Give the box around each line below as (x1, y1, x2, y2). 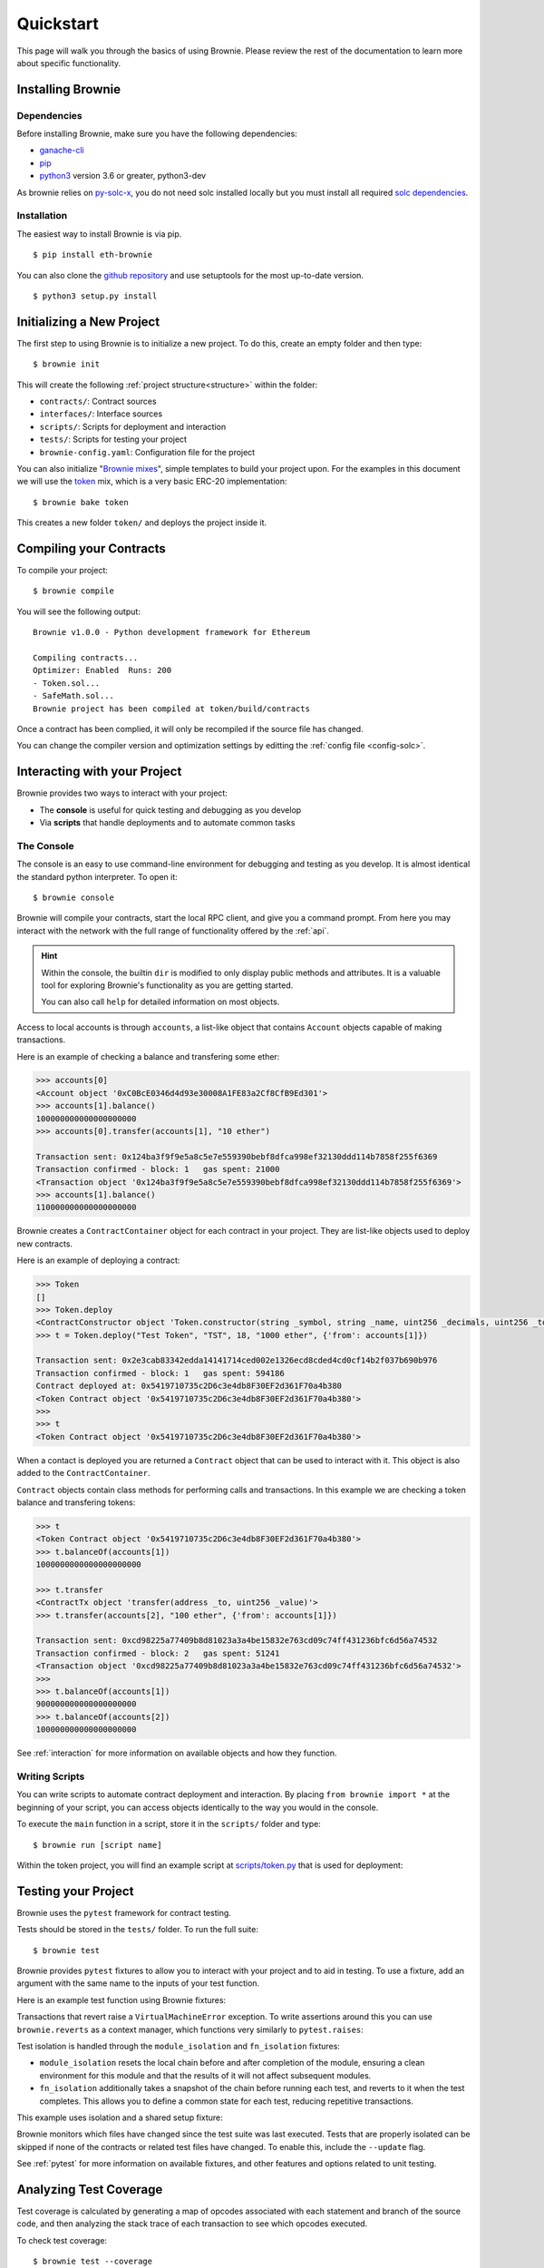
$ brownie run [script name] (33, 1840, 162, 1850)
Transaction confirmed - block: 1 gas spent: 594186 (35, 1368, 285, 1378)
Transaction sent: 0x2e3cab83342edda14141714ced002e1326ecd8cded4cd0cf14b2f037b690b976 (35, 1355, 438, 1365)
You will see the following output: (16, 606, 141, 617)
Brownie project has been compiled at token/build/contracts (33, 703, 310, 714)
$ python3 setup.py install (33, 290, 158, 301)
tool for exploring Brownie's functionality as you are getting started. (41, 980, 294, 991)
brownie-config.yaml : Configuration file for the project (39, 446, 256, 457)
